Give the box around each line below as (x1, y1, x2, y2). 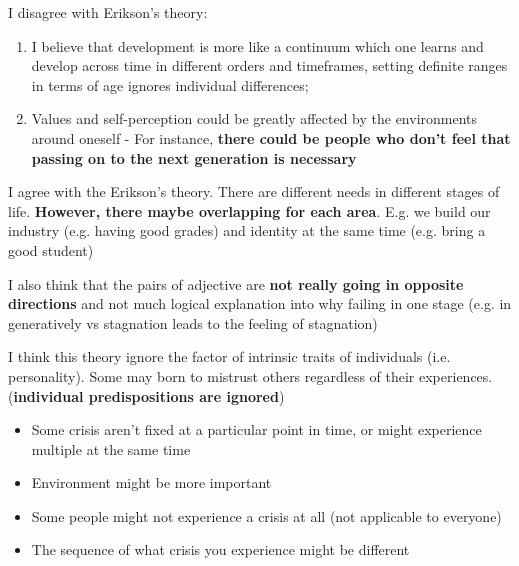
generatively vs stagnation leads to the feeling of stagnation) (8, 312, 378, 333)
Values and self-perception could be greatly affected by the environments (31, 108, 478, 129)
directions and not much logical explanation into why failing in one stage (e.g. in (8, 293, 512, 314)
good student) (8, 239, 94, 260)
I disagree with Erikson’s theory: (8, 2, 208, 22)
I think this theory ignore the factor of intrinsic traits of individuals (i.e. (8, 346, 451, 367)
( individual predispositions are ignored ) (8, 385, 285, 406)
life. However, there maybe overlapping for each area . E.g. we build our (8, 200, 491, 221)
